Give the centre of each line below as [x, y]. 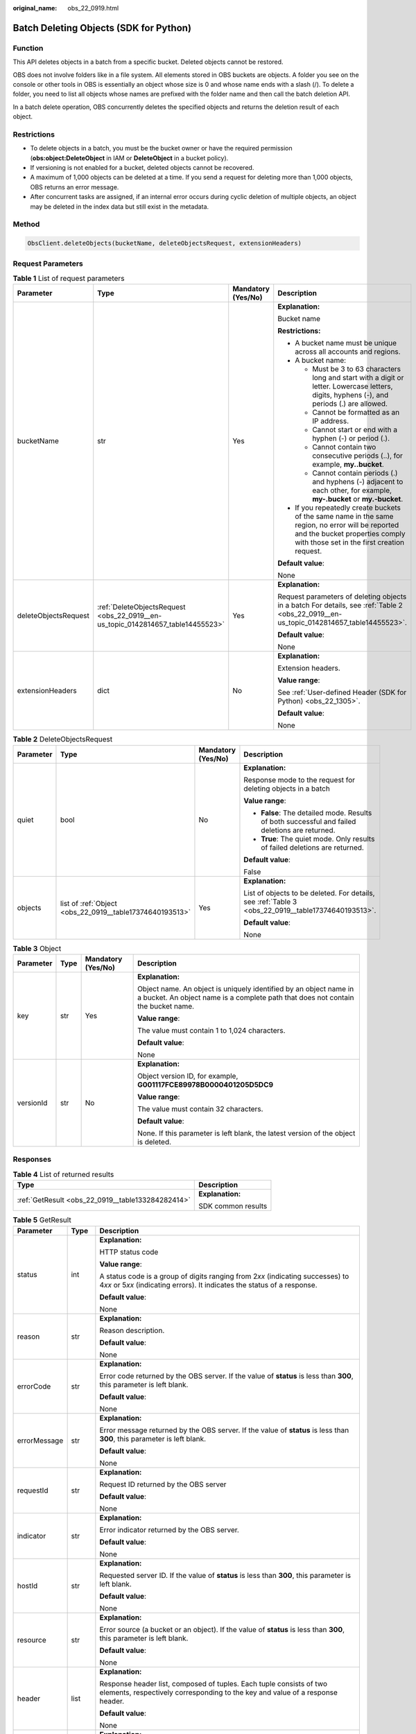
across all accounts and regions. [348, 352]
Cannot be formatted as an [356, 413]
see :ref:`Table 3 [270, 902]
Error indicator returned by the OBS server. [169, 1529]
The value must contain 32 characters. [200, 1109]
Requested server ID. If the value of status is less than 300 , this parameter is [225, 1575]
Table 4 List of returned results [63, 1174]
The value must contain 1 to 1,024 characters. [211, 1030]
